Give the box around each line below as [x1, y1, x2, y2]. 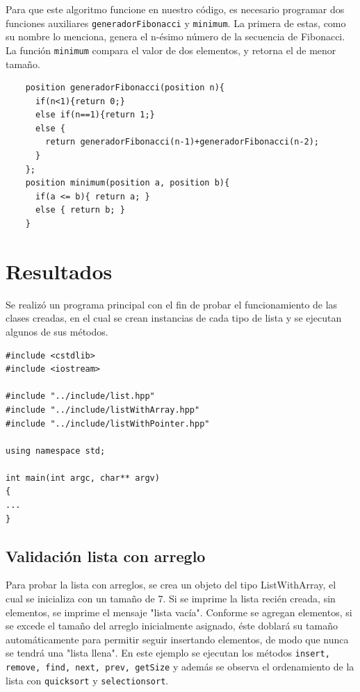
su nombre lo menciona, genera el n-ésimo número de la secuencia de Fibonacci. [6, 29, 345, 44]
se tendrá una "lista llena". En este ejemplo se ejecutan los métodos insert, [6, 645, 330, 660]
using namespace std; [6, 445, 106, 456]
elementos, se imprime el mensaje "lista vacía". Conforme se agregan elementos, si [6, 604, 352, 619]
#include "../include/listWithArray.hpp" [6, 404, 200, 415]
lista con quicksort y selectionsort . [6, 673, 169, 687]
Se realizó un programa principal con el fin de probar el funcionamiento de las [6, 297, 338, 311]
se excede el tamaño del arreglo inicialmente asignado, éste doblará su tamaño [6, 618, 338, 633]
